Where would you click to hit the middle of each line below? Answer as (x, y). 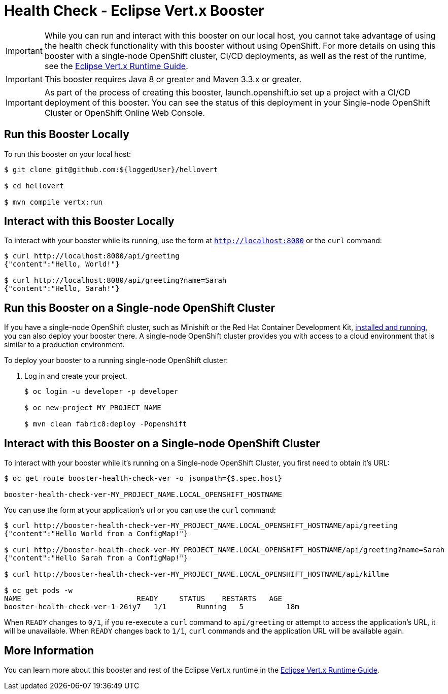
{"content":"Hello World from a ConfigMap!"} (96, 534)
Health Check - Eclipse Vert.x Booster (134, 11)
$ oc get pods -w (38, 591)
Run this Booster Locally (67, 135)
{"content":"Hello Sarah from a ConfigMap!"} (96, 558)
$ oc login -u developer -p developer (101, 392)
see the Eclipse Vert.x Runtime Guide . (116, 66)
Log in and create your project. (76, 376)
